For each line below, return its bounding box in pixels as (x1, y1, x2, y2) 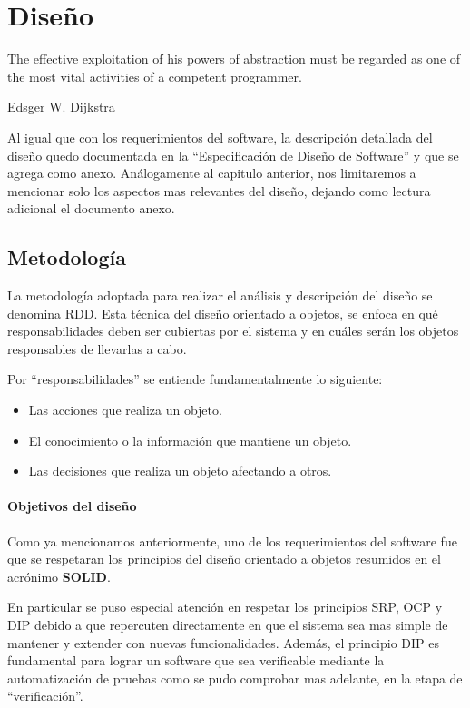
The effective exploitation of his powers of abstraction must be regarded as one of (7, 49, 461, 68)
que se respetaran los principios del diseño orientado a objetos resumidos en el (7, 549, 441, 568)
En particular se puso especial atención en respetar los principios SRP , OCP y (7, 597, 443, 616)
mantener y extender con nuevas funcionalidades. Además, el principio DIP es (7, 633, 440, 652)
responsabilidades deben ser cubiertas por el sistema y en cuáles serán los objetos (7, 321, 459, 340)
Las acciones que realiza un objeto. (28, 400, 222, 419)
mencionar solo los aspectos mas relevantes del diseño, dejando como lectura (7, 181, 431, 200)
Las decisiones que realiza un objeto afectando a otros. (28, 461, 332, 480)
